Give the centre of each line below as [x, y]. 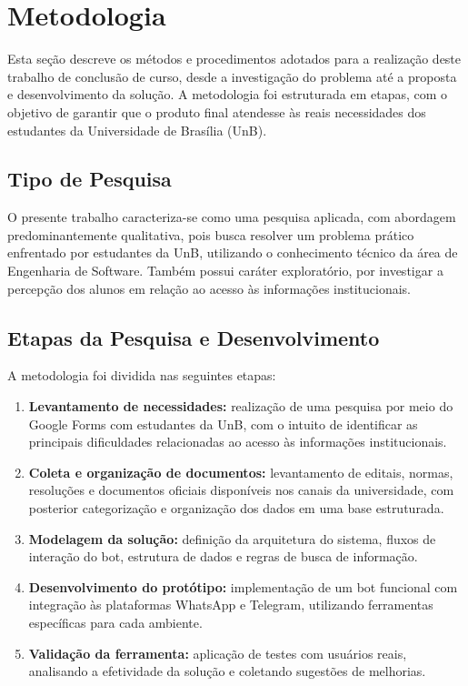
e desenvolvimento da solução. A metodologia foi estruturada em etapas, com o [228, 94]
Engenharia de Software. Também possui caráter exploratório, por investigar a [225, 271]
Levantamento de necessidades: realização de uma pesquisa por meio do [241, 406]
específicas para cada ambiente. [115, 622]
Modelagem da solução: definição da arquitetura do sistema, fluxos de [232, 538]
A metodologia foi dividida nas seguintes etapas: [142, 375]
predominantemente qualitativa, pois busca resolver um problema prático [211, 234]
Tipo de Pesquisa [90, 179]
